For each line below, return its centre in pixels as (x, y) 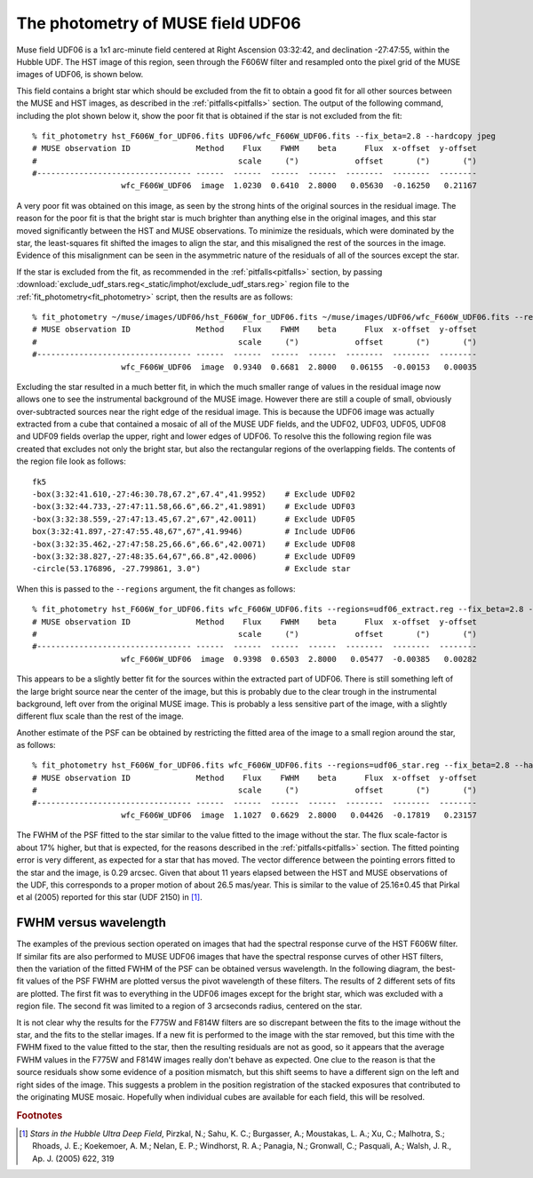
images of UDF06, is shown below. (80, 75)
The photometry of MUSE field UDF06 (159, 23)
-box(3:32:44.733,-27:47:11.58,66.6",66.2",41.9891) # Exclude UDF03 (194, 507)
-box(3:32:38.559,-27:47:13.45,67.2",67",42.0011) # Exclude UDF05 (194, 519)
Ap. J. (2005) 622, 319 (73, 1158)
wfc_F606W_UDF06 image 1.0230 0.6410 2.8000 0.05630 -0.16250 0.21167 (299, 186)
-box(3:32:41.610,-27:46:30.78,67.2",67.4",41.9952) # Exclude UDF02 (194, 494)
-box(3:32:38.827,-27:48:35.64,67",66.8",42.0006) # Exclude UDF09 (194, 557)
